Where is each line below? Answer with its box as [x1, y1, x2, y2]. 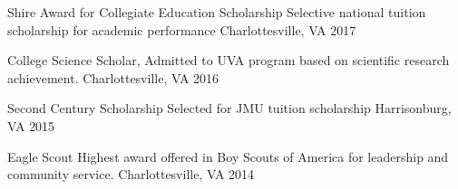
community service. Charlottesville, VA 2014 [7, 165, 255, 184]
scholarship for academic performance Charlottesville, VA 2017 [7, 20, 356, 39]
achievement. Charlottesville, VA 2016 [7, 68, 219, 87]
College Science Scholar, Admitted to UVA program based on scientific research [7, 51, 450, 70]
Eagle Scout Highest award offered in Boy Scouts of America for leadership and [7, 146, 449, 165]
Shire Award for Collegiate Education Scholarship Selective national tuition [7, 3, 426, 21]
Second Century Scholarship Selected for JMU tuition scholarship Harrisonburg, [7, 99, 452, 118]
